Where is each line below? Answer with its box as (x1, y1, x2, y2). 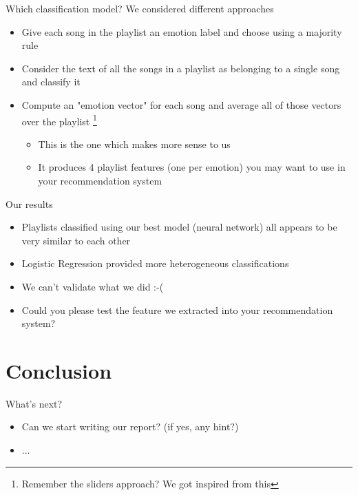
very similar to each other (21, 233, 131, 247)
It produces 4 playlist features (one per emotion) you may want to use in (38, 160, 346, 174)
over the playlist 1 (21, 112, 97, 128)
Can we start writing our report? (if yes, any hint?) (21, 419, 239, 434)
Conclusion (6, 356, 112, 384)
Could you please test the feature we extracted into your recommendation (21, 302, 333, 317)
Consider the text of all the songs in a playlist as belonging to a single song (21, 61, 340, 75)
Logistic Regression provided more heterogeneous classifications (21, 256, 289, 271)
